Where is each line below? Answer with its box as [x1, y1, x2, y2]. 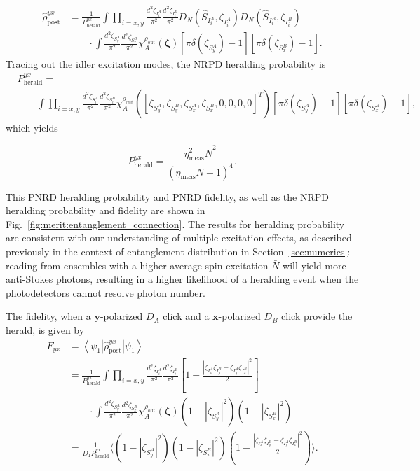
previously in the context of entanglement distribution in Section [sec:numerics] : [6, 244, 351, 259]
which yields [6, 120, 58, 135]
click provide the [281, 309, 353, 323]
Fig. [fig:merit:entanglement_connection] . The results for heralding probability [6, 216, 345, 231]
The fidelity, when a [6, 309, 91, 323]
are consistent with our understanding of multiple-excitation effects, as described [6, 230, 352, 245]
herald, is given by [6, 323, 85, 337]
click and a [163, 309, 210, 323]
